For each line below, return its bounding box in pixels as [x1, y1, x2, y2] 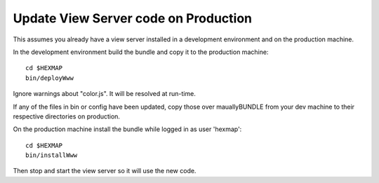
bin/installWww [25, 151, 78, 159]
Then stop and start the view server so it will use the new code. [13, 167, 197, 175]
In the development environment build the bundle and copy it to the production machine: [13, 48, 269, 56]
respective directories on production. [13, 112, 121, 121]
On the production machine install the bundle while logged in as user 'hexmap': [13, 125, 242, 133]
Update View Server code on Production [13, 11, 253, 26]
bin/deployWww [25, 74, 74, 82]
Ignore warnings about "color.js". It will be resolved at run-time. [13, 90, 196, 98]
